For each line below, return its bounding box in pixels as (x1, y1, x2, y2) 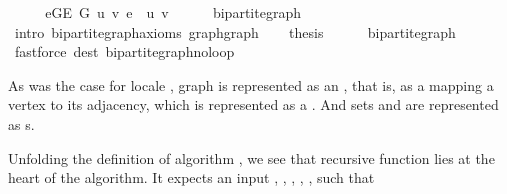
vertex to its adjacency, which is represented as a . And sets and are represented (8, 94, 499, 115)
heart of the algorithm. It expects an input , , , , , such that (8, 167, 375, 188)
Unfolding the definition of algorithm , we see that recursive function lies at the (8, 147, 495, 168)
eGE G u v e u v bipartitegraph (45, 2, 301, 22)
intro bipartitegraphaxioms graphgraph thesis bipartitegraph (14, 21, 456, 42)
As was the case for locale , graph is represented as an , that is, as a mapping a (8, 74, 494, 95)
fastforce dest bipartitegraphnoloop (14, 41, 235, 62)
